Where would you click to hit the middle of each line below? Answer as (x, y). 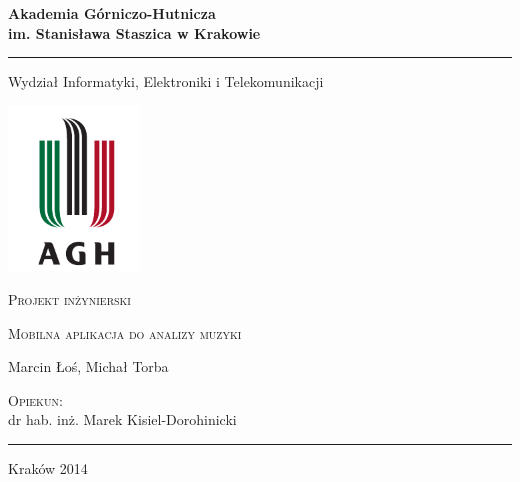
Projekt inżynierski (69, 299)
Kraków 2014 (48, 468)
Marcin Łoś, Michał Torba (88, 366)
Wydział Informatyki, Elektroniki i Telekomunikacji (166, 81)
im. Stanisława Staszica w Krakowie (134, 32)
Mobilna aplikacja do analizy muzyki (125, 332)
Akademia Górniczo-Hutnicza (112, 13)
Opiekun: (35, 399)
